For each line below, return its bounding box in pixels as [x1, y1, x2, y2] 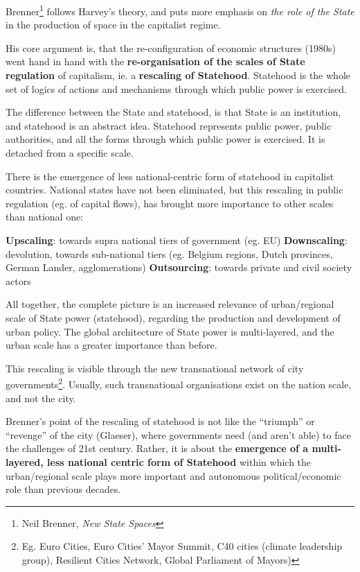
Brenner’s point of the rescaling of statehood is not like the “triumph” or [6, 414, 315, 428]
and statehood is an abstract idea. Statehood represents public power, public [6, 118, 332, 132]
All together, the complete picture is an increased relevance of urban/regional [6, 297, 334, 311]
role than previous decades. [6, 482, 121, 496]
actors [6, 273, 31, 288]
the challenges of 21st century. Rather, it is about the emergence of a [6, 441, 309, 456]
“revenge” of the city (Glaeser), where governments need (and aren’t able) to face [6, 427, 351, 442]
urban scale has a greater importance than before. [6, 338, 217, 352]
